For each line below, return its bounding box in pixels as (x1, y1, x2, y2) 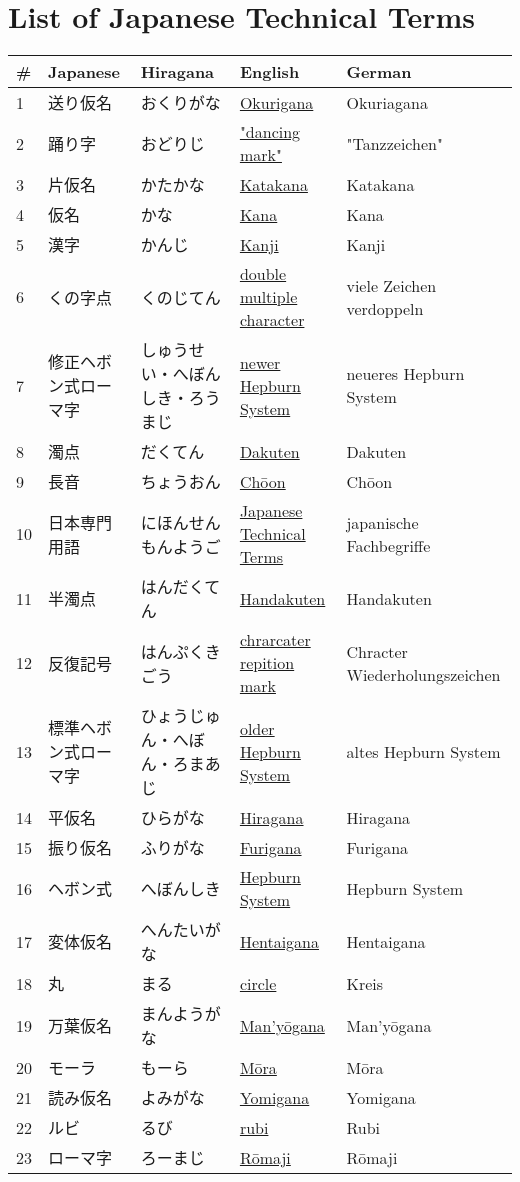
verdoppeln (346, 296, 424, 320)
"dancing (239, 120, 301, 144)
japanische (346, 510, 419, 534)
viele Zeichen (346, 273, 437, 297)
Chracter (346, 639, 408, 663)
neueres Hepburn (346, 362, 465, 386)
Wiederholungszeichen (346, 662, 501, 686)
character (239, 308, 305, 332)
